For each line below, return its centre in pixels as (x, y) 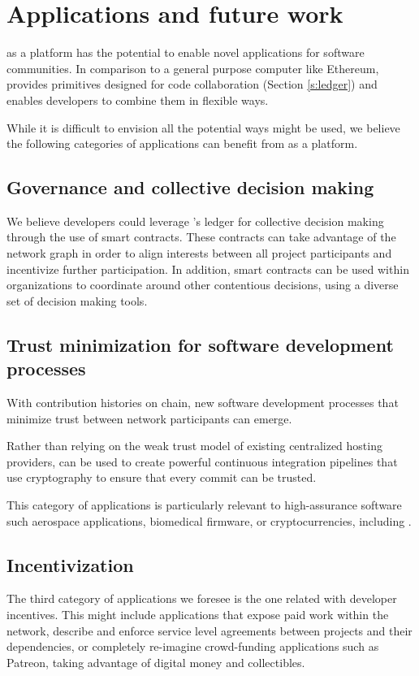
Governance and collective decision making (190, 187)
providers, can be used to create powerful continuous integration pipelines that (202, 461)
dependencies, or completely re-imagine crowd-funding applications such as (193, 646)
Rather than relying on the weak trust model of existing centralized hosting (194, 446)
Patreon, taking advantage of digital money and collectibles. (156, 662)
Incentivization (70, 564)
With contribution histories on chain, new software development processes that (203, 403)
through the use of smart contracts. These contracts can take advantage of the (201, 237)
